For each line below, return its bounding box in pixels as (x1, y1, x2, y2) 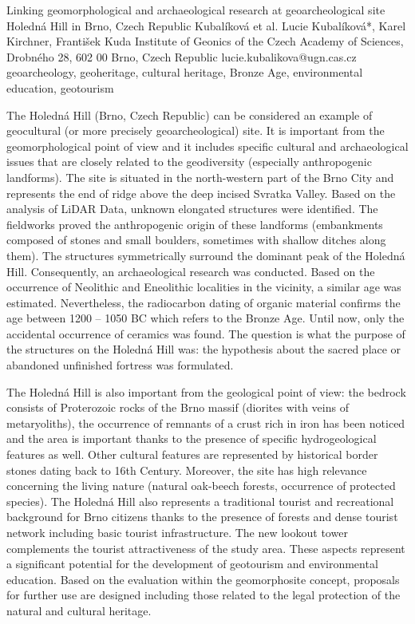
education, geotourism (6, 79, 114, 96)
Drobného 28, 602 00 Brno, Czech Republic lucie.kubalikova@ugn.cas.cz (6, 48, 357, 65)
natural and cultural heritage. (6, 602, 152, 618)
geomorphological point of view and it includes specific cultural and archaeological (6, 137, 409, 154)
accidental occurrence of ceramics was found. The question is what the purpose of (6, 325, 405, 342)
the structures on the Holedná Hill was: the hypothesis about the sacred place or (6, 341, 401, 357)
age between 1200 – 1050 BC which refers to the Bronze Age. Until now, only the (6, 310, 405, 326)
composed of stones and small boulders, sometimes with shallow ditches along (6, 231, 386, 248)
